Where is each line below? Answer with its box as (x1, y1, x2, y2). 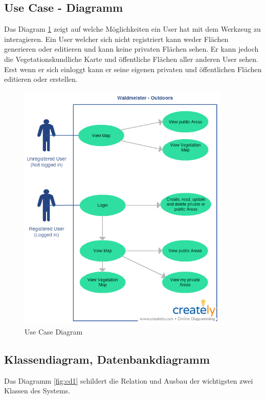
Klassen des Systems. (4, 385, 71, 396)
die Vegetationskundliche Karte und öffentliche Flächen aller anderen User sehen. (4, 53, 258, 64)
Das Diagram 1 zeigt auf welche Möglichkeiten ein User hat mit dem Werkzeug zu (4, 24, 261, 34)
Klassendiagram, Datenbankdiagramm (4, 351, 210, 367)
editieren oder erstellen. (4, 74, 78, 84)
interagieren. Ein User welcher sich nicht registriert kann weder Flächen (4, 33, 229, 44)
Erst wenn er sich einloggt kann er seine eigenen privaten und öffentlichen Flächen (4, 63, 262, 74)
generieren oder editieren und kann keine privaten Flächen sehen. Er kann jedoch (4, 43, 259, 54)
